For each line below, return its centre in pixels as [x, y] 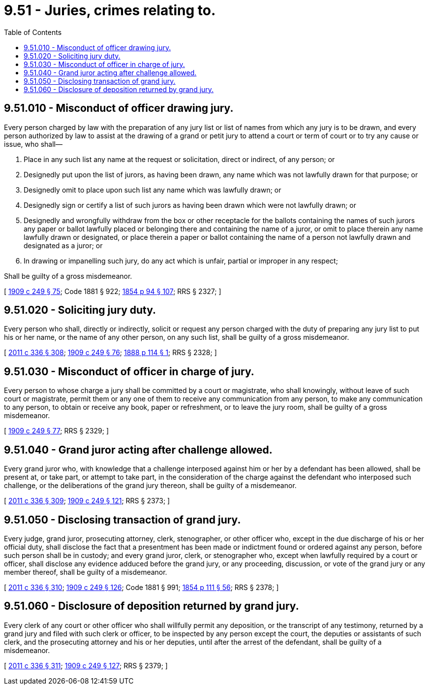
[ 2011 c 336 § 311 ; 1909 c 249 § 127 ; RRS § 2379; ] [86, 665]
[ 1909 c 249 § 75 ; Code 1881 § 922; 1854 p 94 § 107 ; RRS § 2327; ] [113, 291]
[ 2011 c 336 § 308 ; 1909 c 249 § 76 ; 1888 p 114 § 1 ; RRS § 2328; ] [110, 353]
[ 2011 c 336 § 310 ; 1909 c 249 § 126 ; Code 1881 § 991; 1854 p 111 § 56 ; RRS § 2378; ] [141, 587]
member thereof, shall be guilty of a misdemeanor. [86, 572]
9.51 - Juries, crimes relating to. [110, 10]
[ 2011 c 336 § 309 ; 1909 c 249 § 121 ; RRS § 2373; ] [87, 501]
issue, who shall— [33, 144]
